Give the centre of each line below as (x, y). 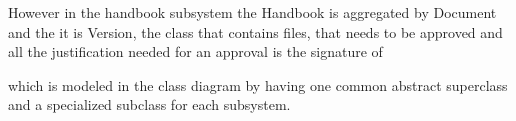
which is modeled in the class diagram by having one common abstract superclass (258, 84)
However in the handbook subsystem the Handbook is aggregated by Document (252, 12)
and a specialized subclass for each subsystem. (149, 104)
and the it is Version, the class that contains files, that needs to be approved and (255, 31)
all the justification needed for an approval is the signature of (195, 51)
